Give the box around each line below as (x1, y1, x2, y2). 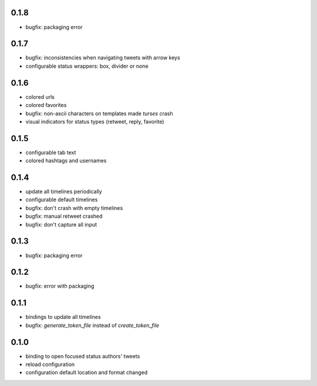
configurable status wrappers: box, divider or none (25, 62, 149, 69)
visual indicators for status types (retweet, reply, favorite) (25, 118, 164, 125)
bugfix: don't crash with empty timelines (25, 204, 123, 211)
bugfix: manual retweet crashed (25, 212, 103, 220)
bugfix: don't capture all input (25, 221, 97, 228)
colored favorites (25, 102, 67, 109)
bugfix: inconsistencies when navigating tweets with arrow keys (25, 54, 180, 61)
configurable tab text (25, 149, 76, 156)
